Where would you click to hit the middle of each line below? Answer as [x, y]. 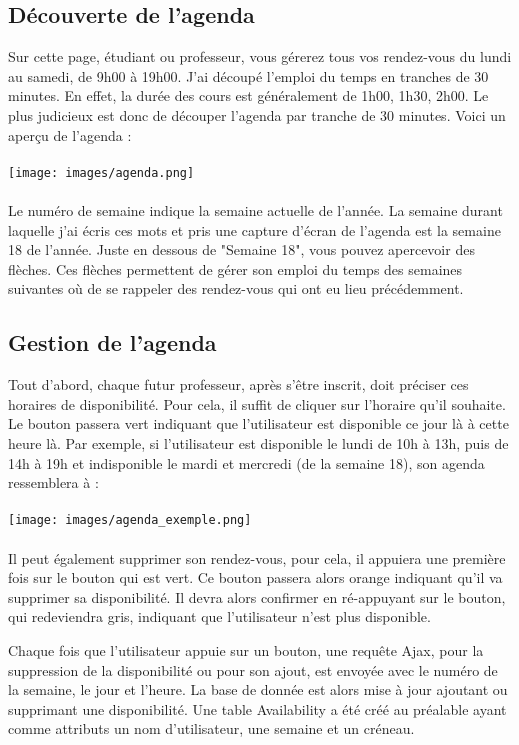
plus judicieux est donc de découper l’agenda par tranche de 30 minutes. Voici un [257, 114]
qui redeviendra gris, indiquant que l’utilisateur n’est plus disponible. [219, 616]
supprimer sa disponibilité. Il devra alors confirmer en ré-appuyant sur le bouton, [257, 596]
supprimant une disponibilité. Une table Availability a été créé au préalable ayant [257, 708]
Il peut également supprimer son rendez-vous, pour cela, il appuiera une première [257, 557]
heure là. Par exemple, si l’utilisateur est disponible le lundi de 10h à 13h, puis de [258, 442]
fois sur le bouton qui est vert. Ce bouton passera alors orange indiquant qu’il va [255, 577]
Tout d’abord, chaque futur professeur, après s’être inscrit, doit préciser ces [238, 384]
